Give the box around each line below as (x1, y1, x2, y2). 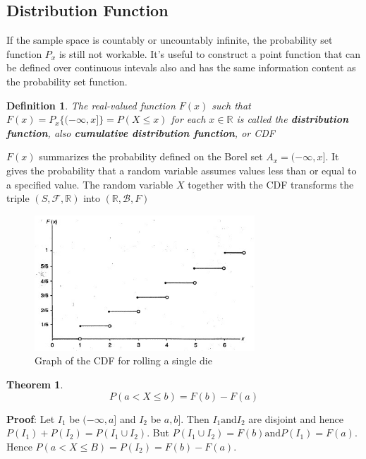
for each (171, 112, 206, 126)
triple (6, 191, 30, 205)
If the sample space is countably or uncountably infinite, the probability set (6, 32, 333, 47)
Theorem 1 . (6, 376, 63, 391)
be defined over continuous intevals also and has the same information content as (6, 60, 356, 75)
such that (212, 97, 251, 112)
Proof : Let (6, 411, 55, 426)
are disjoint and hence (248, 411, 344, 426)
